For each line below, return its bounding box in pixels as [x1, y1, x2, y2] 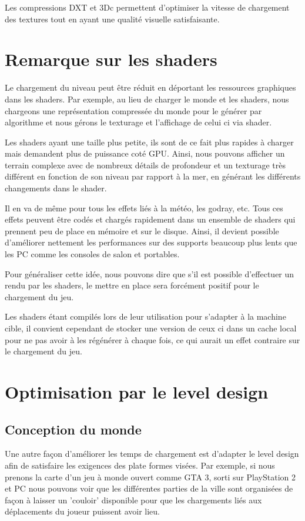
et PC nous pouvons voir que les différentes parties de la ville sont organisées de [5, 482, 293, 495]
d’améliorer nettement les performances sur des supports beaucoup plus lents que [5, 236, 297, 248]
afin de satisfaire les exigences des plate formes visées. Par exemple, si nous [5, 459, 275, 471]
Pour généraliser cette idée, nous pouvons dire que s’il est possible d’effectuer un [5, 267, 294, 280]
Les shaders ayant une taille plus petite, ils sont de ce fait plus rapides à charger [5, 135, 294, 148]
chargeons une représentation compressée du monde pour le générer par [5, 104, 262, 117]
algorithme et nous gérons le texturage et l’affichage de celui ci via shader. [5, 116, 272, 128]
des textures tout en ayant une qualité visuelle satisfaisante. [5, 12, 220, 25]
